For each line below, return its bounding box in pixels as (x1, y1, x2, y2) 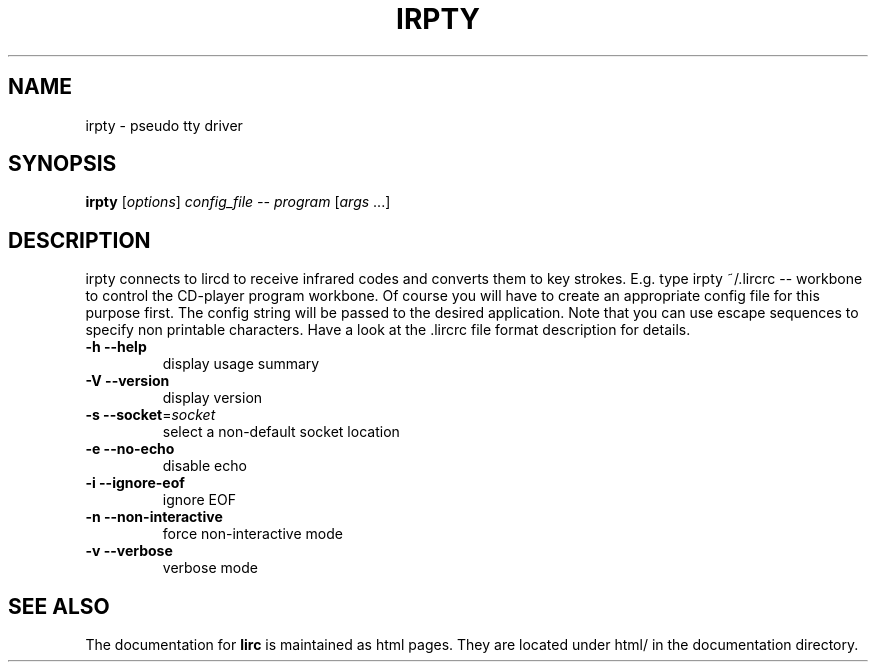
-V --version (85, 372, 170, 390)
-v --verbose (85, 542, 173, 560)
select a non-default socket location (162, 423, 400, 441)
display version (162, 389, 263, 407)
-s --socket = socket (85, 406, 216, 424)
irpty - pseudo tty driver (85, 116, 243, 134)
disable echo (162, 457, 247, 475)
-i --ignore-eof (85, 474, 185, 492)
